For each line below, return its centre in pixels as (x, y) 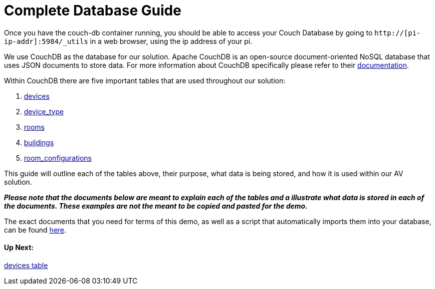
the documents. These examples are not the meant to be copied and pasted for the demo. (156, 206)
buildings (39, 142)
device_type (44, 111)
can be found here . (35, 230)
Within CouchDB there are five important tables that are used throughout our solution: (145, 80)
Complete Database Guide (93, 10)
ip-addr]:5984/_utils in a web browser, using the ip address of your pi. (128, 41)
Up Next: (19, 248)
